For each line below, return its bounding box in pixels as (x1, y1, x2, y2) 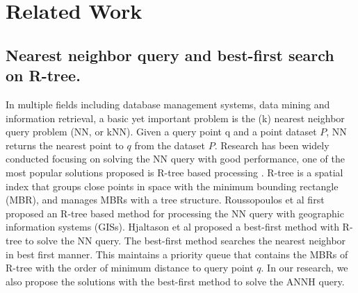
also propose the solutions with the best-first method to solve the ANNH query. (6, 274, 345, 288)
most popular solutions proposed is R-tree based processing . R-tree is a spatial (6, 165, 343, 179)
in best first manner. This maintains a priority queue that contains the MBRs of (6, 246, 348, 261)
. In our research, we (261, 260, 348, 275)
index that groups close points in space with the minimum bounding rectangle (6, 178, 339, 193)
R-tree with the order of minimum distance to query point (6, 260, 254, 275)
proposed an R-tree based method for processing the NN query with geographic (6, 206, 344, 220)
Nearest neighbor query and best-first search (6, 44, 334, 65)
